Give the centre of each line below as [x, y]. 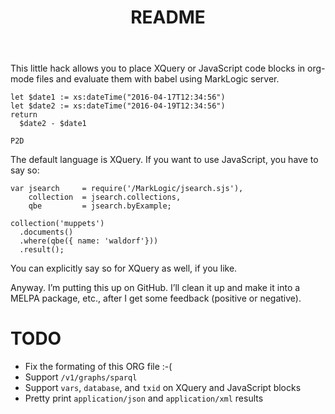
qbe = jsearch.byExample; [100, 206]
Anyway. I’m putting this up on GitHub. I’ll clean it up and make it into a [155, 288]
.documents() [46, 232]
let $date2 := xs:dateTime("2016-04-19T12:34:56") [118, 106]
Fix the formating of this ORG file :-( [98, 367]
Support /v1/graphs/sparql [81, 377]
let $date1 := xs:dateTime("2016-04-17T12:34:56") [118, 97]
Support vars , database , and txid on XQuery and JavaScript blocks [163, 388]
